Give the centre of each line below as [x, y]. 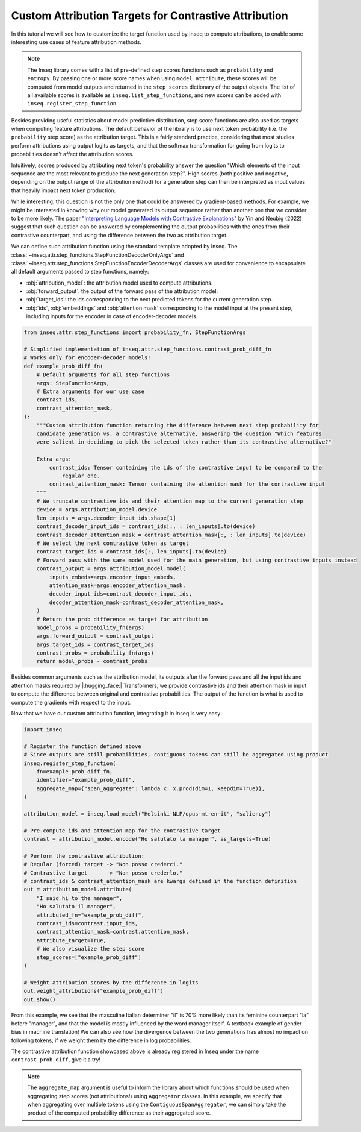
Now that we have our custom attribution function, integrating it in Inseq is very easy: [116, 714]
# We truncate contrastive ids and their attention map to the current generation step [170, 501]
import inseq [43, 730]
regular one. [81, 476]
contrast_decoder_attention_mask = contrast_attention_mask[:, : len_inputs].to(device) [171, 535]
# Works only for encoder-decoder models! [87, 358]
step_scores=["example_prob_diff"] [89, 957]
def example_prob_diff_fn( [63, 366]
